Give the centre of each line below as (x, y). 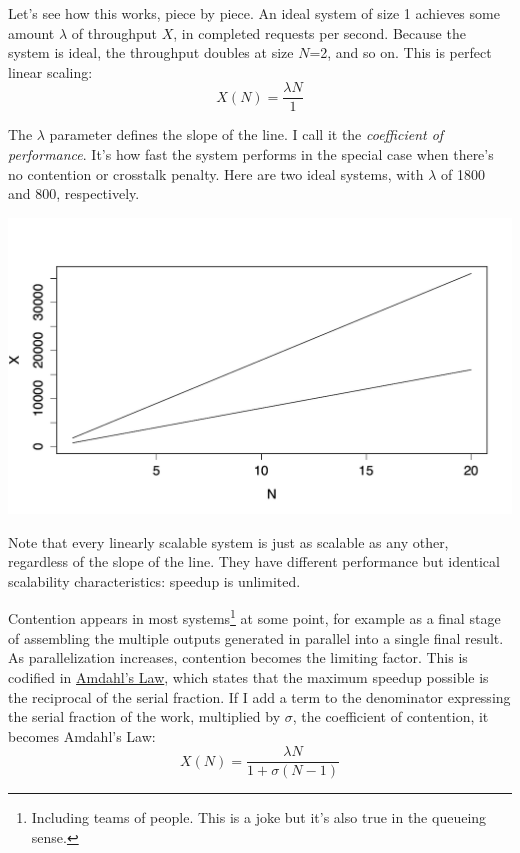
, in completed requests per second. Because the (319, 32)
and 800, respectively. (74, 193)
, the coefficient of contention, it (390, 716)
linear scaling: (50, 71)
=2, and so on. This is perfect (400, 52)
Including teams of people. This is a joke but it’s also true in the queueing (259, 817)
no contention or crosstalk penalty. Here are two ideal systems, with (216, 173)
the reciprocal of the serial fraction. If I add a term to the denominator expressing (259, 696)
